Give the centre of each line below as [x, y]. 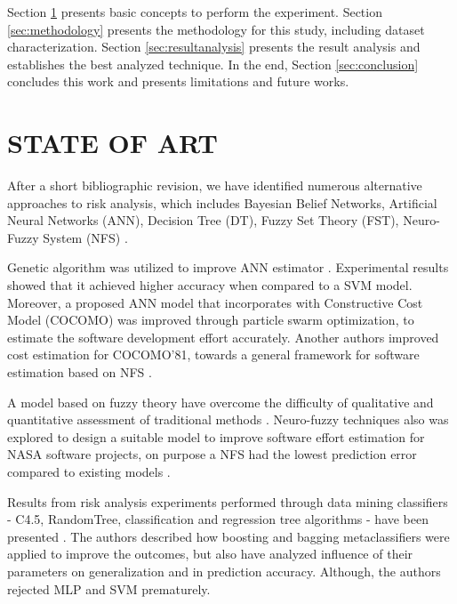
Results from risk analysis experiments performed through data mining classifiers [228, 501]
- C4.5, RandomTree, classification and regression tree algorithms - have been [218, 519]
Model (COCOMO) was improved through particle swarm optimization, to [211, 320]
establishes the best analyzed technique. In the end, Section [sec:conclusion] [213, 64]
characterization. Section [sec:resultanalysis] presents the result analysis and [214, 47]
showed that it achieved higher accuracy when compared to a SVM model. [210, 285]
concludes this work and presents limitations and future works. [178, 81]
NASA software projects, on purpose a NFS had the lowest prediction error [212, 454]
